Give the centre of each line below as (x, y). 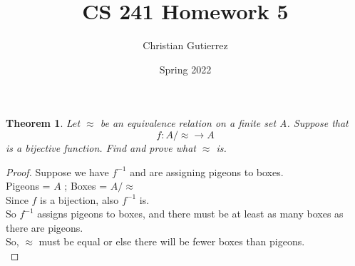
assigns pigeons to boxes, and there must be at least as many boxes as (190, 214)
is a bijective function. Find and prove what (101, 147)
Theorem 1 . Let (43, 123)
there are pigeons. (45, 227)
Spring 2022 (185, 69)
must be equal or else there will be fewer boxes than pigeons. (172, 241)
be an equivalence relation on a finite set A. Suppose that (224, 123)
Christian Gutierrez (185, 45)
